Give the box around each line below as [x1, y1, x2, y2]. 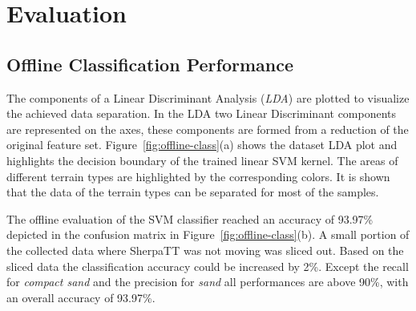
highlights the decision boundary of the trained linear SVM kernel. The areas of [6, 151, 398, 168]
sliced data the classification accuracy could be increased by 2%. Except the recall [6, 257, 409, 274]
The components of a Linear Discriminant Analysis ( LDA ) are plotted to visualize [6, 89, 410, 106]
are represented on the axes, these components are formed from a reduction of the [6, 120, 409, 137]
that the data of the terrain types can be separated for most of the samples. [6, 184, 379, 200]
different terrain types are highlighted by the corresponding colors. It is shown [6, 168, 390, 184]
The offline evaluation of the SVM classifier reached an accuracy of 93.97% [6, 210, 374, 227]
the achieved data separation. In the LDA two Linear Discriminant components [6, 105, 397, 122]
